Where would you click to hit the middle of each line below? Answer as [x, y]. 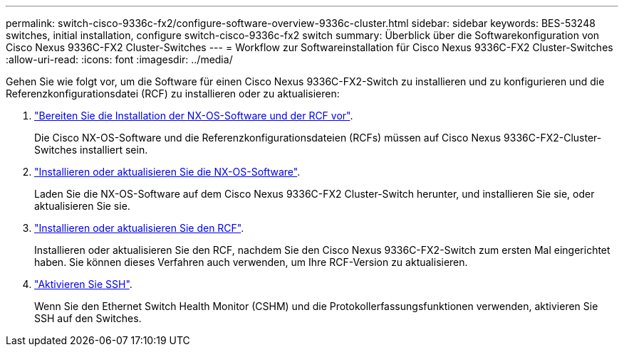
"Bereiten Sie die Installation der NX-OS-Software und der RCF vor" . [194, 116]
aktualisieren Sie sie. [82, 206]
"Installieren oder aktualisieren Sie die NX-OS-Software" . [167, 172]
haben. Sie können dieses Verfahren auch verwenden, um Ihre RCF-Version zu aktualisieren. [251, 262]
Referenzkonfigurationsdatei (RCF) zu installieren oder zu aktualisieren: [173, 94]
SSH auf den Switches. [88, 318]
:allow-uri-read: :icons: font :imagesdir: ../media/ [119, 59]
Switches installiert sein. [91, 150]
